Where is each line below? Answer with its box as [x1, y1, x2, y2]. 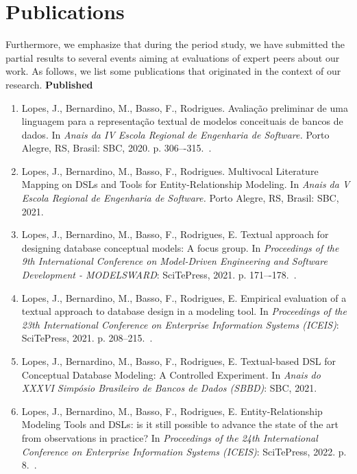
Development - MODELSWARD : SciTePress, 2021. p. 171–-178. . [21, 268, 297, 282]
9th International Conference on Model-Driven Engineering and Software [21, 254, 328, 268]
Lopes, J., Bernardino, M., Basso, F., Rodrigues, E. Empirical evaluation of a [21, 290, 347, 305]
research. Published [5, 77, 93, 91]
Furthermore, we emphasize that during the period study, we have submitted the [5, 37, 345, 51]
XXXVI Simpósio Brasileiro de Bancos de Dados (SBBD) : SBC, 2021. [21, 381, 317, 395]
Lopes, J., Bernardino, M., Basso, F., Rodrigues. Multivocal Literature [21, 163, 319, 178]
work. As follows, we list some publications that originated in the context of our [5, 64, 341, 78]
